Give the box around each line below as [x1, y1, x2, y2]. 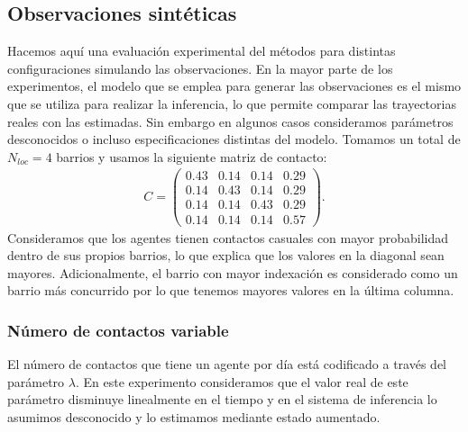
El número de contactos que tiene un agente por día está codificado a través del [7, 355, 447, 373]
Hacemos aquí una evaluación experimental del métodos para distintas [7, 41, 396, 60]
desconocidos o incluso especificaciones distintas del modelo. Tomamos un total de [7, 130, 461, 148]
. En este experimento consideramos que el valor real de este [75, 372, 408, 391]
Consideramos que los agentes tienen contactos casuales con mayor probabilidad [7, 228, 449, 247]
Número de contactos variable [7, 319, 229, 341]
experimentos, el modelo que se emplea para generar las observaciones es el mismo [7, 76, 462, 95]
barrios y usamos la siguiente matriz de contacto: [56, 147, 327, 166]
